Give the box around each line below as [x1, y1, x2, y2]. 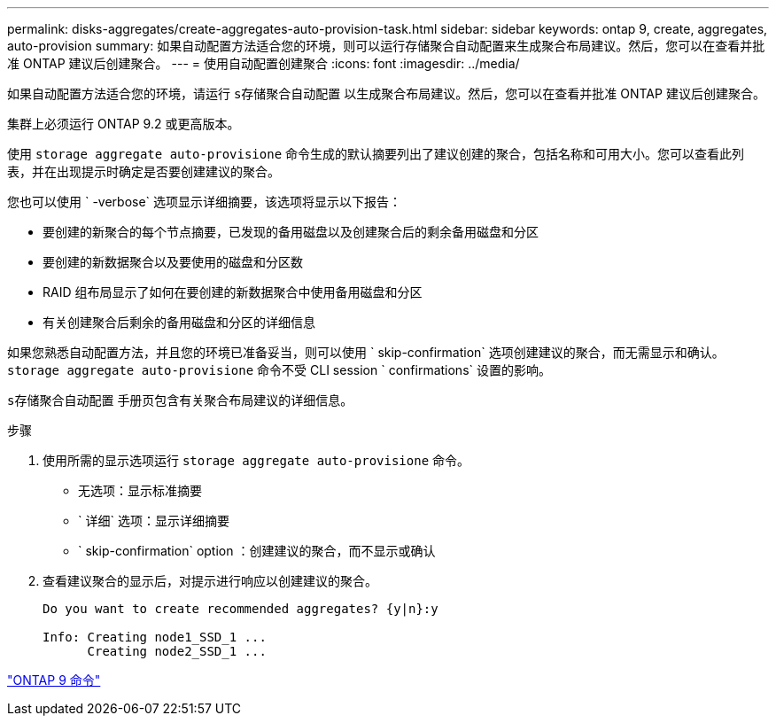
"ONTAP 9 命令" [7, 672, 101, 688]
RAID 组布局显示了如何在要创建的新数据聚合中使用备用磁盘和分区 [43, 284, 423, 299]
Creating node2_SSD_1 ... [87, 644, 267, 658]
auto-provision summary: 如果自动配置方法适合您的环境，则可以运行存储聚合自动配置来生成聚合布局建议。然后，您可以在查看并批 [7, 38, 765, 53]
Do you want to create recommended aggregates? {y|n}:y [43, 602, 438, 616]
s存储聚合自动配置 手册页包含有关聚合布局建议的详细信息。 [7, 393, 353, 408]
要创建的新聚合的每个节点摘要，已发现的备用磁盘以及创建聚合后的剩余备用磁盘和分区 [43, 224, 539, 239]
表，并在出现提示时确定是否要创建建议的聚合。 [7, 164, 280, 179]
